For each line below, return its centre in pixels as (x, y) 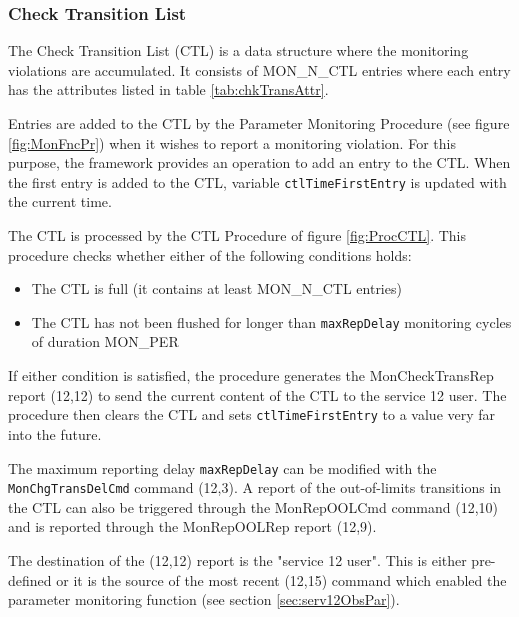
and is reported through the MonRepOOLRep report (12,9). (192, 526)
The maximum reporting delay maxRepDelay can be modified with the (222, 467)
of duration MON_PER (105, 341)
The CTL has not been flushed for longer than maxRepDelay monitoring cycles (271, 321)
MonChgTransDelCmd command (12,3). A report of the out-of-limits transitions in (255, 487)
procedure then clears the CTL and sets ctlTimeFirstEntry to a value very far (252, 414)
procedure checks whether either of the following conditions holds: (210, 254)
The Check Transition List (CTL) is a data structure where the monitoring (238, 50)
